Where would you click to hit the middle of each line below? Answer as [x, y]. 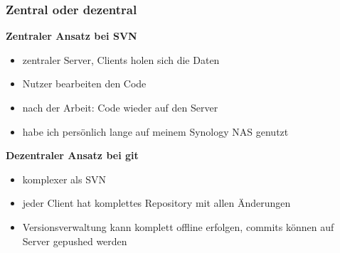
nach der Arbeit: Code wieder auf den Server [120, 107]
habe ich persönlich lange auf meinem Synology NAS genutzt [155, 131]
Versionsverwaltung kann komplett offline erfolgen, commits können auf [178, 226]
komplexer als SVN [64, 179]
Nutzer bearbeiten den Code [84, 84]
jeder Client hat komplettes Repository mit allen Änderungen [156, 203]
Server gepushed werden [75, 241]
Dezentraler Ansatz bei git [72, 155]
